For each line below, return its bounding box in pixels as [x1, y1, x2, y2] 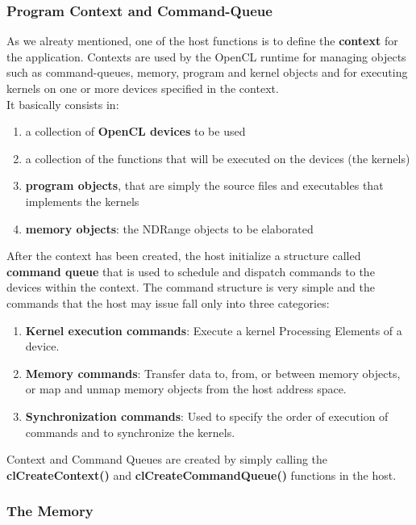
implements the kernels [25, 192, 139, 209]
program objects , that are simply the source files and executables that [25, 177, 384, 194]
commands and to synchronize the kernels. [25, 423, 235, 440]
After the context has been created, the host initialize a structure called [6, 247, 361, 264]
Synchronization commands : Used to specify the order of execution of [25, 407, 389, 424]
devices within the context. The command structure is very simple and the [6, 279, 375, 296]
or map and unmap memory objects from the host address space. [25, 380, 347, 397]
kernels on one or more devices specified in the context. [6, 80, 279, 96]
